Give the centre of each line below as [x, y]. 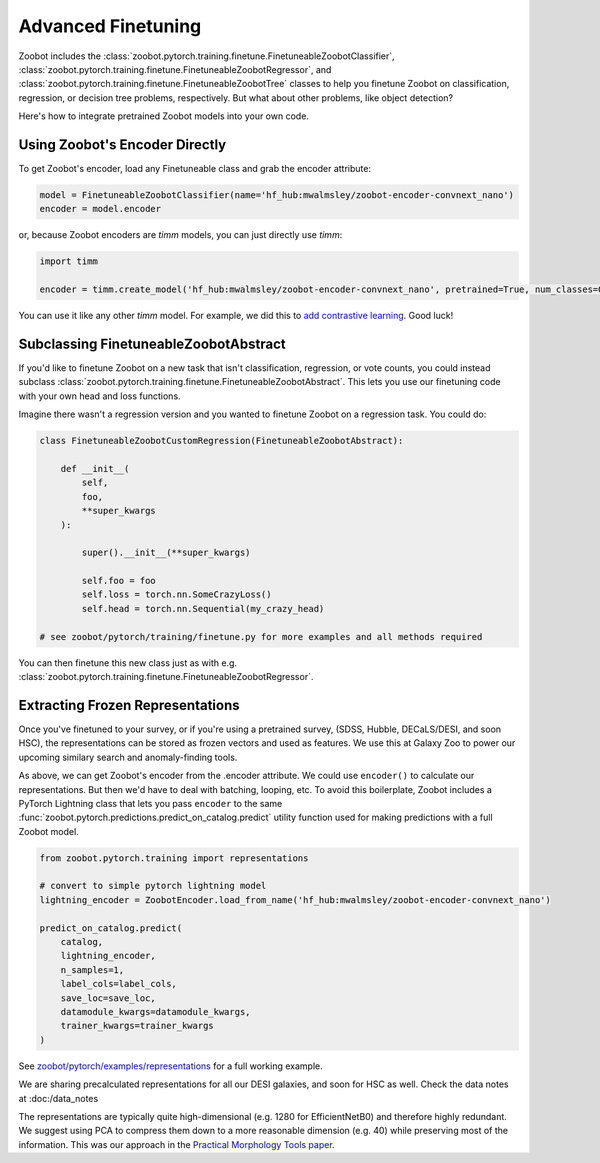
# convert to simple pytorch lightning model [153, 886]
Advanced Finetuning [110, 26]
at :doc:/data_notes [58, 1098]
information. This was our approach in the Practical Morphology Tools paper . [176, 1144]
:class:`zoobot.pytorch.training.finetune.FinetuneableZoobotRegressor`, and [175, 69]
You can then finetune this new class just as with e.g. [128, 662]
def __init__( [95, 468]
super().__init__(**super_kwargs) [166, 553]
